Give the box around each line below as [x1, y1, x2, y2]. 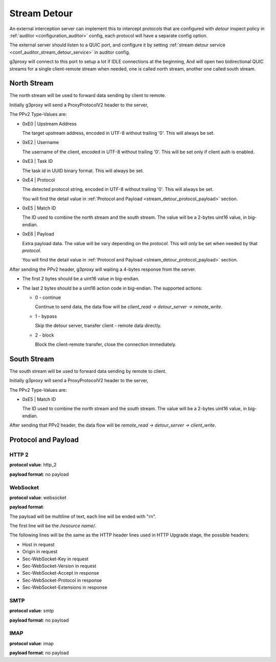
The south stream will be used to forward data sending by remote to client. [9, 368, 167, 374]
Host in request [22, 541, 55, 548]
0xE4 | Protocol [22, 177, 55, 183]
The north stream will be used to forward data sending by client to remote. [9, 92, 166, 99]
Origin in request [22, 549, 58, 555]
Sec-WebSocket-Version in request [22, 563, 97, 569]
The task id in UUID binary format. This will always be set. [22, 168, 144, 174]
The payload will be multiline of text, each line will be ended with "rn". [9, 513, 156, 519]
